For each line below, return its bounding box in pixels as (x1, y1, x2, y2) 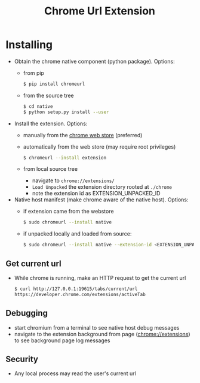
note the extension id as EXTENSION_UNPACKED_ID (32, 190, 161, 197)
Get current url (5, 258, 61, 269)
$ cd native (23, 103, 53, 109)
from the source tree (23, 92, 74, 99)
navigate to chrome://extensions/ (32, 177, 115, 184)
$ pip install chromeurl (23, 81, 85, 87)
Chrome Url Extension (44, 4, 156, 18)
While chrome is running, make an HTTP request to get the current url (14, 275, 186, 281)
